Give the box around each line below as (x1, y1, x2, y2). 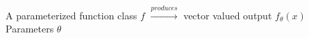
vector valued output (183, 8, 272, 22)
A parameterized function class (6, 8, 137, 22)
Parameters (6, 21, 54, 36)
